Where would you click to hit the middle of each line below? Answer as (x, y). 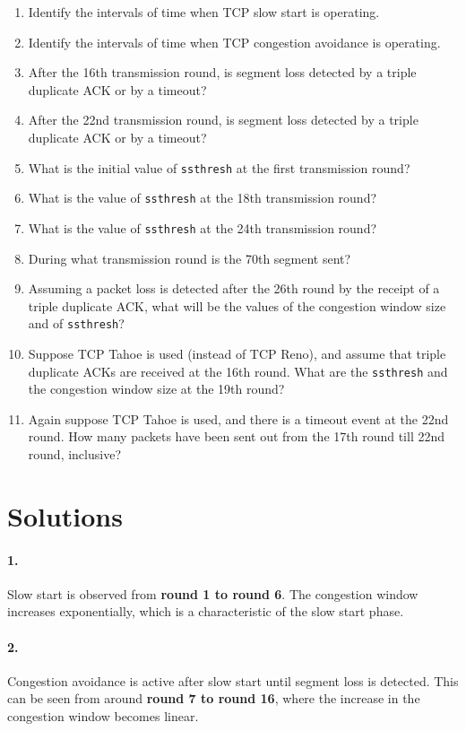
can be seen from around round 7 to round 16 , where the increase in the (214, 698)
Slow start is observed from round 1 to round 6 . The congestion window (213, 593)
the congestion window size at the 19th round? (156, 389)
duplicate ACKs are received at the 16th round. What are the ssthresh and (238, 371)
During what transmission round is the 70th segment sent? (190, 258)
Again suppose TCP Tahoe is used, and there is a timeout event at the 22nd (238, 418)
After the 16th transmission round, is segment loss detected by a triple (222, 72)
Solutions (65, 515)
